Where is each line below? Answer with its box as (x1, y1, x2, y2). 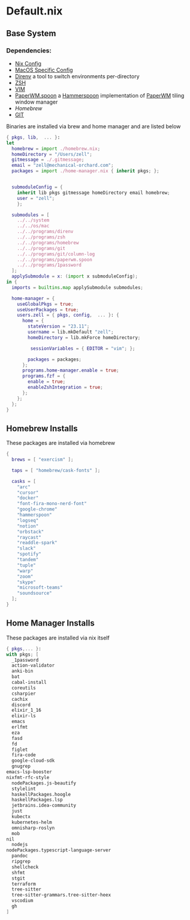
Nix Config (14, 60, 42, 67)
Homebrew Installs (6, 423, 78, 434)
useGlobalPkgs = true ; (17, 301, 74, 307)
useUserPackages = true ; (17, 306, 79, 312)
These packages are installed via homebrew (6, 440, 116, 447)
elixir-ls (11, 713, 36, 719)
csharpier (11, 691, 36, 697)
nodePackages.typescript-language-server (6, 847, 111, 853)
